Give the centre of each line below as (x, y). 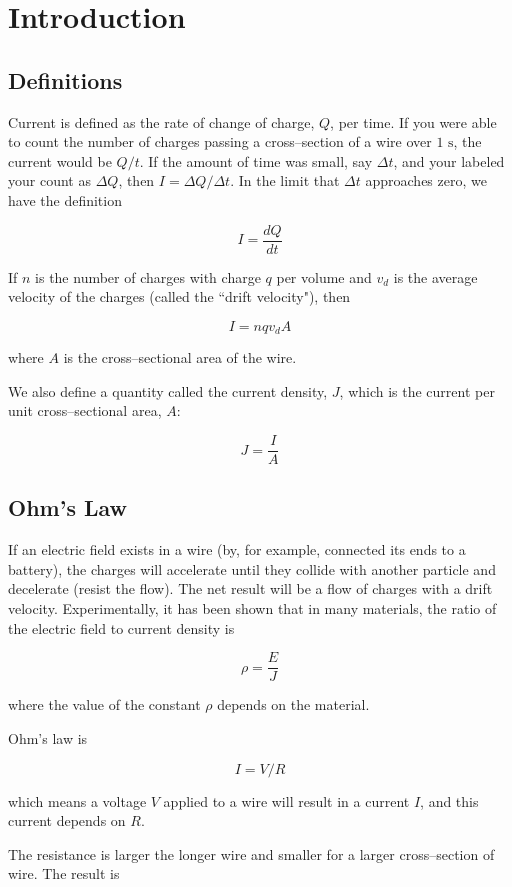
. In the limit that (285, 180)
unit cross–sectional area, (85, 410)
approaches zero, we (426, 180)
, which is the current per (417, 390)
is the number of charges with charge (148, 276)
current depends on (67, 820)
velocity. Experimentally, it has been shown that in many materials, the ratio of (252, 608)
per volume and (324, 276)
